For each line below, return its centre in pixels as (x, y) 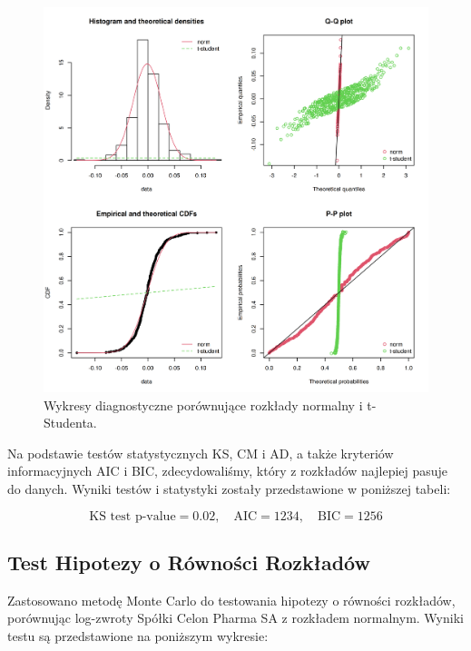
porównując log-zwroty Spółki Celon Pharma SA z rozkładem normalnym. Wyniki (235, 618)
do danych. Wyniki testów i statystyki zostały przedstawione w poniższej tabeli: (229, 488)
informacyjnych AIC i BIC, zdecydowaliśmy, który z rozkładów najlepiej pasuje (228, 471)
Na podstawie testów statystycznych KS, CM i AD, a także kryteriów (201, 453)
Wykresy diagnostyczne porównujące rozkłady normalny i (203, 404)
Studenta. (70, 423)
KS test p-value (132, 516)
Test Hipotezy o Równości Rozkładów (189, 562)
